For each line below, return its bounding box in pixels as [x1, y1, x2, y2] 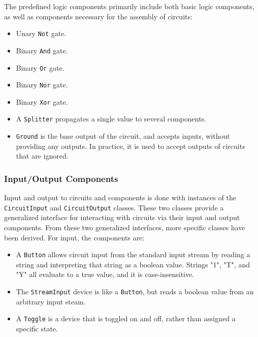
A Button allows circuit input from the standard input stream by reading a [16, 249, 250, 260]
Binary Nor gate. [16, 79, 68, 90]
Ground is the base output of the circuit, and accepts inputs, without [16, 131, 230, 141]
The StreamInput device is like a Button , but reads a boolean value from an [16, 286, 254, 297]
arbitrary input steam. [16, 296, 86, 307]
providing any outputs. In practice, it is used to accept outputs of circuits [16, 140, 245, 151]
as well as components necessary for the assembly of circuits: [4, 11, 192, 21]
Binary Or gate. [16, 62, 64, 73]
